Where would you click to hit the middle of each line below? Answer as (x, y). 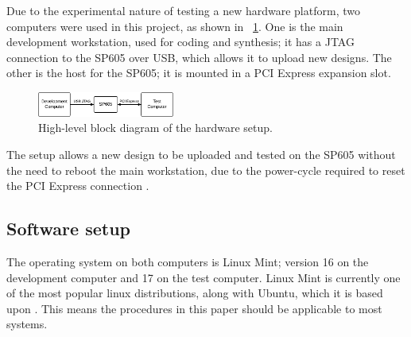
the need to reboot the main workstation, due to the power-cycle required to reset (206, 170)
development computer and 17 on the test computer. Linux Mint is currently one (204, 277)
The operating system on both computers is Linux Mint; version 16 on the (188, 262)
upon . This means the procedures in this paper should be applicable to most (194, 308)
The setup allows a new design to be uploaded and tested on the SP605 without (201, 155)
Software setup (68, 229)
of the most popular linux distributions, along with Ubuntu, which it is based (195, 293)
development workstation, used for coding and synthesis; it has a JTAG (180, 42)
